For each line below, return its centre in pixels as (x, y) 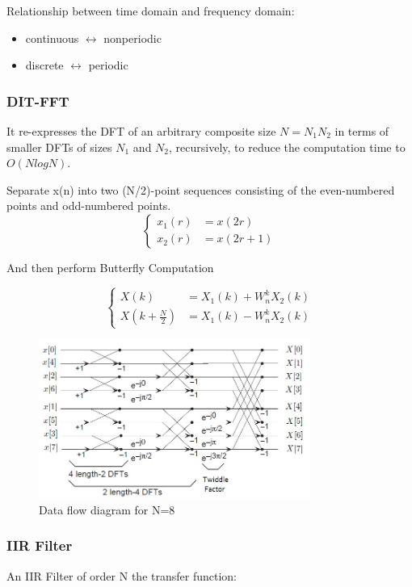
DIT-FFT (38, 101)
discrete (44, 65)
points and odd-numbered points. (89, 205)
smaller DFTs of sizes (59, 147)
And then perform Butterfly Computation (110, 267)
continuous (52, 38)
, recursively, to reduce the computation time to (287, 147)
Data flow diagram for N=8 (107, 509)
